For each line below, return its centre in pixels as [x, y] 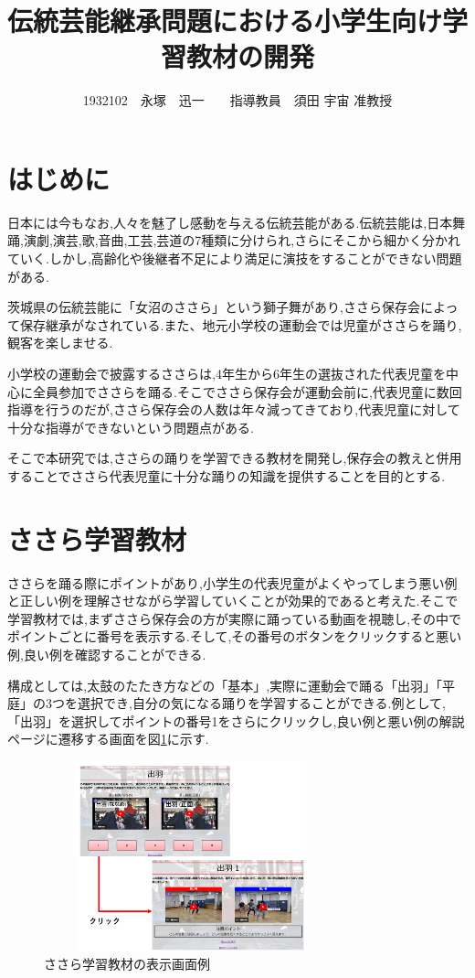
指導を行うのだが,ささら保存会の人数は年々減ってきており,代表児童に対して [234, 409]
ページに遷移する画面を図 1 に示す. [108, 739]
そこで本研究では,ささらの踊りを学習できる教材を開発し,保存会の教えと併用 [235, 458]
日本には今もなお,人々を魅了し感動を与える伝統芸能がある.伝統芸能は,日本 [230, 222]
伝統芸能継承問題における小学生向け [225, 21]
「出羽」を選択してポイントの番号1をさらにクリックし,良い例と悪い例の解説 [236, 720]
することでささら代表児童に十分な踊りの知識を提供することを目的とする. [227, 475]
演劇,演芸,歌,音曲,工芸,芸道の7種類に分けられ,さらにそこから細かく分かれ [242, 240]
